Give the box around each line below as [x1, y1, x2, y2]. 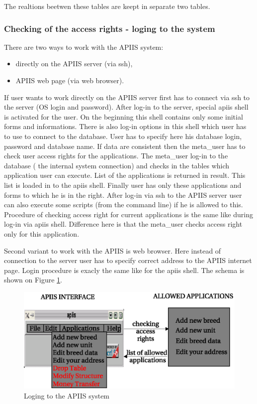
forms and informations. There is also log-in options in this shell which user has [4, 121, 247, 132]
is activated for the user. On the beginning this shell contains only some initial [4, 111, 243, 122]
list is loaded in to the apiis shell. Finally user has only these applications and [4, 179, 242, 190]
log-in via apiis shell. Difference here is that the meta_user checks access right [4, 219, 243, 229]
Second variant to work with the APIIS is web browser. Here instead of [4, 245, 221, 256]
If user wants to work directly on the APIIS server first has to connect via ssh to [4, 92, 250, 102]
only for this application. [4, 228, 80, 239]
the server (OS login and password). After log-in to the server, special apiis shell [4, 102, 249, 112]
